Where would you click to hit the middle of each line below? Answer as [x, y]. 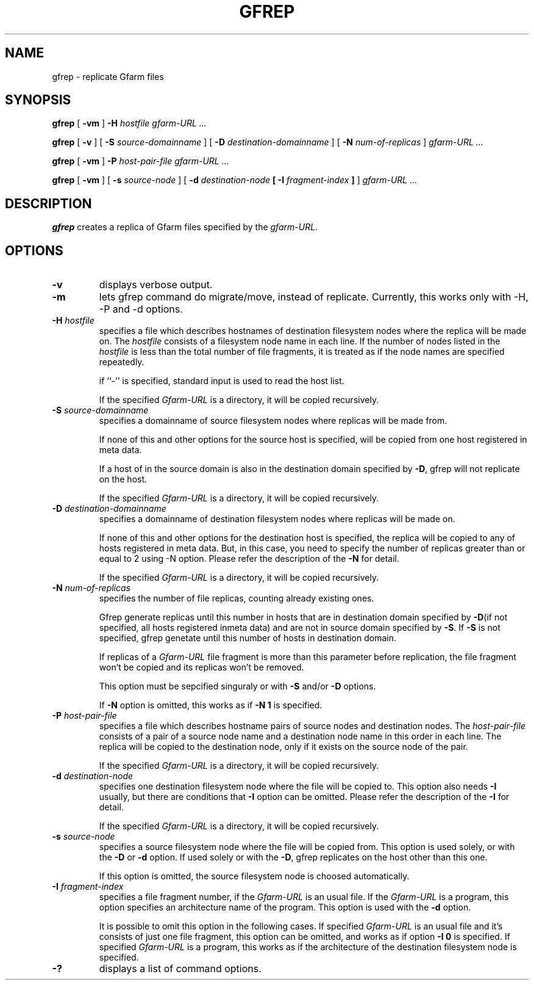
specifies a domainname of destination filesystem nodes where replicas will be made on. [277, 519]
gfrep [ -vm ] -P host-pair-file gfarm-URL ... [141, 161]
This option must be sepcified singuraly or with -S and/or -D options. [237, 686]
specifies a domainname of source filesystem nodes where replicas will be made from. [273, 421]
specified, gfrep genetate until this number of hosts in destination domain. [248, 638]
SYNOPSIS [38, 100]
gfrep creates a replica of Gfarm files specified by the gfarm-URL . [185, 227]
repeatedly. [122, 362]
